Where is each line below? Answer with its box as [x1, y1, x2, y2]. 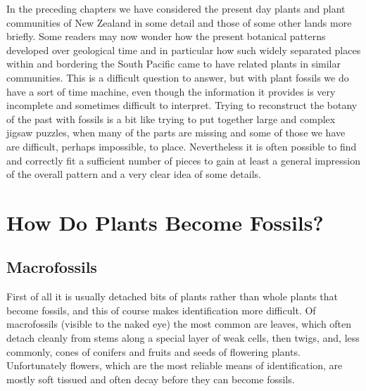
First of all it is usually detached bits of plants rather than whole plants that [6, 289, 338, 304]
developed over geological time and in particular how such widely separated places [6, 42, 361, 57]
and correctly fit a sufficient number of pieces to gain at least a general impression [6, 153, 360, 167]
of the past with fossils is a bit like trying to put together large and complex [6, 111, 336, 126]
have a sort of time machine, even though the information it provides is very [6, 84, 336, 98]
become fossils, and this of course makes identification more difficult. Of [6, 302, 316, 317]
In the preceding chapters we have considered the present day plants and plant [6, 1, 346, 15]
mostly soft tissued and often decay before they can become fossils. [6, 371, 295, 386]
